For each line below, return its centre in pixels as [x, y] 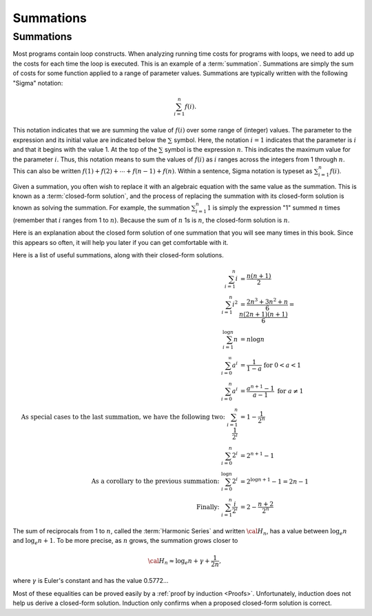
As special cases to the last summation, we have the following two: [123, 417]
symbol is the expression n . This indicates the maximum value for [258, 150]
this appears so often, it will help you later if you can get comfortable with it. [121, 242]
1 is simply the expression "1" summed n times [273, 208]
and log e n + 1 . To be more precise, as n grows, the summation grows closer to [125, 542]
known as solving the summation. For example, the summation [101, 208]
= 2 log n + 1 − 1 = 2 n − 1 [275, 481]
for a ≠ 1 [290, 391]
